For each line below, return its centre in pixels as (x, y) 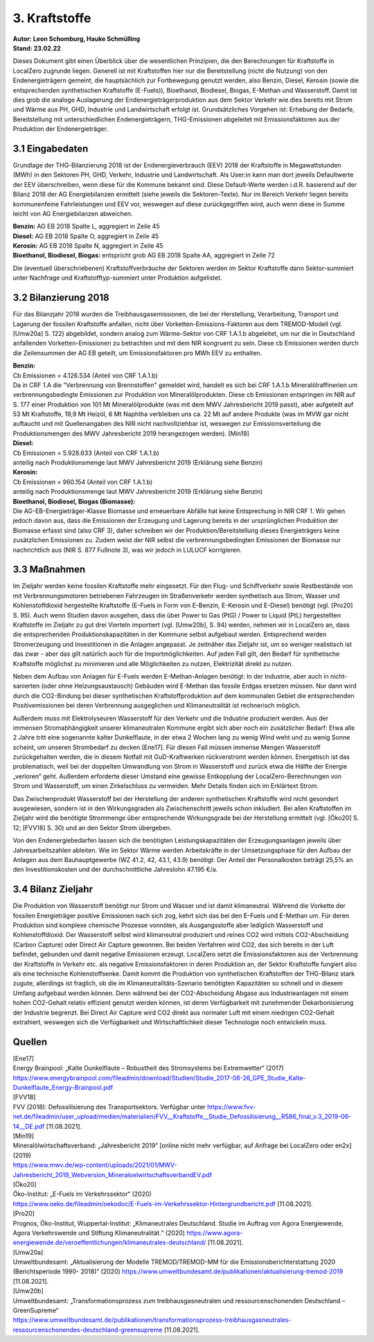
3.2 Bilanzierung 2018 (61, 298)
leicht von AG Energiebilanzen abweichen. (73, 213)
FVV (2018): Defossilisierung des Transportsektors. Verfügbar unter (109, 1107)
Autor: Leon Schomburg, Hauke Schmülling (77, 39)
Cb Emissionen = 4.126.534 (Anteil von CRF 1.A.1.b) (86, 375)
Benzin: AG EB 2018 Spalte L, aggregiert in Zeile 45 (86, 226)
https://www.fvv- (231, 1107)
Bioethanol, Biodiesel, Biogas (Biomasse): (74, 501)
